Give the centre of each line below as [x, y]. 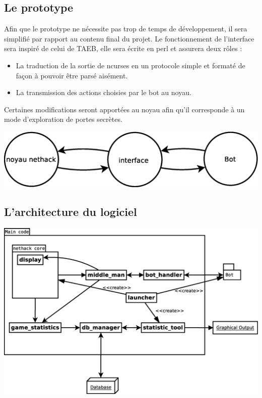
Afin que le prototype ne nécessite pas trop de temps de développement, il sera [126, 29]
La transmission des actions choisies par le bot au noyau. [104, 92]
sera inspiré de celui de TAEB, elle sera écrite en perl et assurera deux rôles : [123, 48]
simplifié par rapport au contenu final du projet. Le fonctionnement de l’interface [129, 38]
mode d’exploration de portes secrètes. [63, 119]
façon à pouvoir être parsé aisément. [72, 75]
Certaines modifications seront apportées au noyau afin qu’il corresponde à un [124, 109]
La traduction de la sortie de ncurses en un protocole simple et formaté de [130, 65]
